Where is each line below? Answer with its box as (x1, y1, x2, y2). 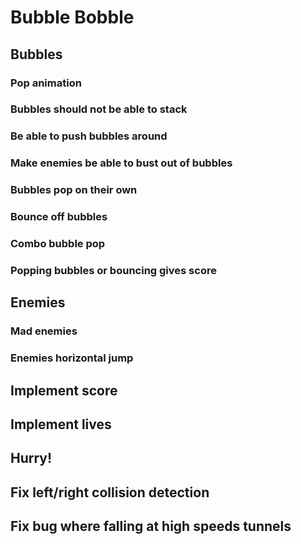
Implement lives (10, 416, 112, 433)
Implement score (10, 382, 118, 399)
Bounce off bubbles (10, 210, 108, 224)
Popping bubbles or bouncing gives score (10, 263, 217, 277)
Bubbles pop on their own (10, 183, 138, 197)
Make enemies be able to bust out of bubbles (10, 156, 233, 170)
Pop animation (10, 76, 82, 90)
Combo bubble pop (10, 237, 106, 251)
